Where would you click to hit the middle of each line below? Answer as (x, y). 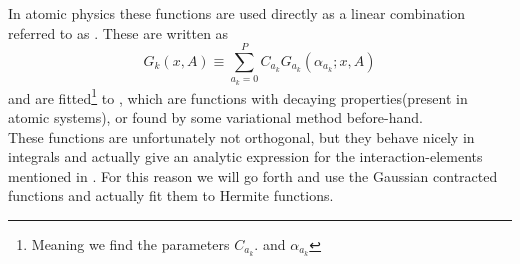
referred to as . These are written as (118, 32)
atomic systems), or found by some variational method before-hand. (215, 116)
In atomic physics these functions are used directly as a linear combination (237, 13)
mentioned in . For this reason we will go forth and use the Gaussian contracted (253, 175)
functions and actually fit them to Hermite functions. (171, 195)
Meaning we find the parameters (130, 243)
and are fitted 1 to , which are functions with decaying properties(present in (238, 96)
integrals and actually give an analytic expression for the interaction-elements (245, 156)
